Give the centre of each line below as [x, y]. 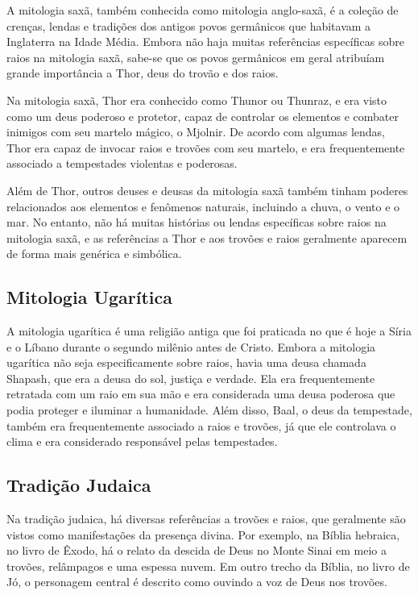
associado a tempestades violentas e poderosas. [122, 163]
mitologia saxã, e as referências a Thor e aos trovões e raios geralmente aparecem [207, 237]
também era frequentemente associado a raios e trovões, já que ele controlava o [201, 425]
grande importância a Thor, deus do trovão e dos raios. [143, 73]
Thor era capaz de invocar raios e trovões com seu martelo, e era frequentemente [206, 147]
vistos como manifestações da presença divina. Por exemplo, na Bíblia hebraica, [203, 534]
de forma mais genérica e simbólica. [94, 254]
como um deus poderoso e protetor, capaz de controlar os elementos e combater [203, 116]
